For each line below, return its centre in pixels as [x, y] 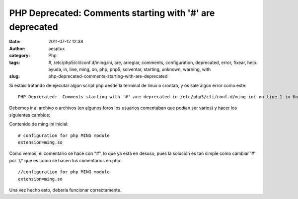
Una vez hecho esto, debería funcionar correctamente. [65, 190]
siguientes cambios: [30, 115]
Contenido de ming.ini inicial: [39, 124]
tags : [15, 63]
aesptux [57, 48]
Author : [17, 48]
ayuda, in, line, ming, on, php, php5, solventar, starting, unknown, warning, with [130, 69]
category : [20, 56]
